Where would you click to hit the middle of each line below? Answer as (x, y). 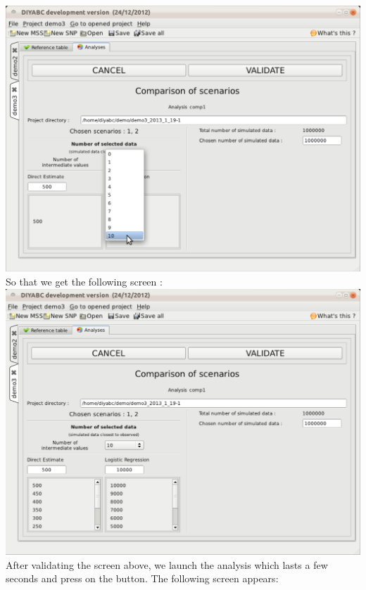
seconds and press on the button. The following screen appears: (142, 578)
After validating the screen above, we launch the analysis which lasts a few (167, 564)
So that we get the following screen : (84, 282)
